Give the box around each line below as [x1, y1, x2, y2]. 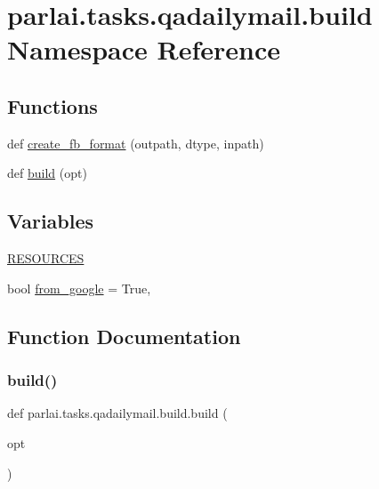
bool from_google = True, [7, 278, 151, 297]
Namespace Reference [7, 31, 280, 68]
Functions [7, 92, 98, 119]
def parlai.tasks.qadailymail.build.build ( [7, 404, 228, 422]
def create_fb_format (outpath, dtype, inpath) [7, 133, 264, 152]
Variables [7, 207, 94, 235]
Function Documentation [7, 322, 241, 349]
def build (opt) [7, 164, 87, 182]
